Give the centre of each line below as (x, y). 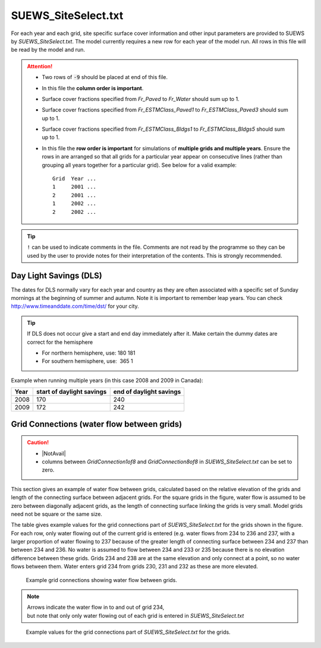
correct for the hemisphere (60, 342)
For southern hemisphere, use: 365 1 (87, 361)
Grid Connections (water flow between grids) (97, 424)
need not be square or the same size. (56, 514)
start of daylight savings (72, 392)
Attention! (40, 66)
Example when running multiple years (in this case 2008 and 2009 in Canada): (107, 380)
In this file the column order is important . (93, 88)
